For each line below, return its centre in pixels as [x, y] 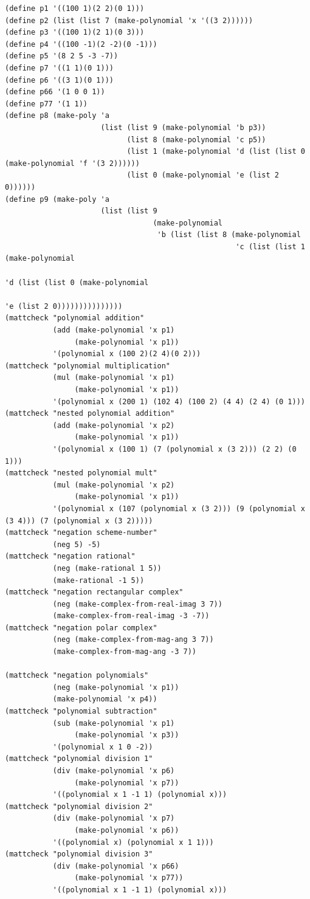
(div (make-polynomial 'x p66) [116, 866]
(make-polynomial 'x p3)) [127, 735]
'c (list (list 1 [270, 246]
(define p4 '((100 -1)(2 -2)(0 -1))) [81, 44]
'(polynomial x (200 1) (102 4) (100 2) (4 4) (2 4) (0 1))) [179, 401]
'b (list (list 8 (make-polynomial [229, 235]
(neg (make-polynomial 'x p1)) [116, 687]
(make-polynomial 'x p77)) [129, 878]
